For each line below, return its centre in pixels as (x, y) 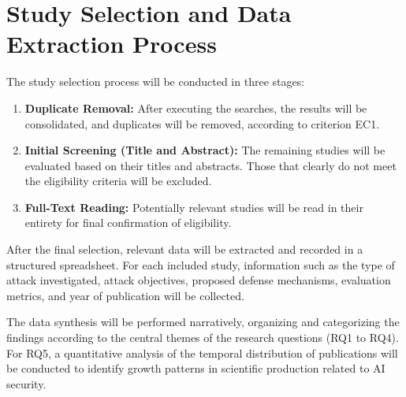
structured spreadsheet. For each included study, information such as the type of (201, 264)
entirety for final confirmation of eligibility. (128, 223)
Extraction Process (112, 44)
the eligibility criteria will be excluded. (118, 181)
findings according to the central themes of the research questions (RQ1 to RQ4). (203, 338)
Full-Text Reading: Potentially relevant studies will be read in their (194, 207)
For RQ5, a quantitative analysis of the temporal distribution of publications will (202, 352)
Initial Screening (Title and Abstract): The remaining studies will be (205, 150)
